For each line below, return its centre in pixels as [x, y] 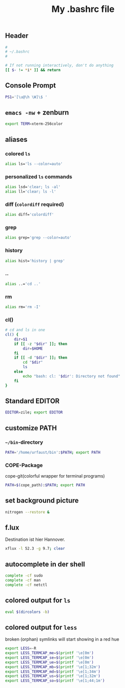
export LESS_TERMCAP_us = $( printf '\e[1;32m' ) [53, 676]
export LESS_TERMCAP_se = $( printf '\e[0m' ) [49, 658]
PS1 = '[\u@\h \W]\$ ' [26, 97]
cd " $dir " [33, 362]
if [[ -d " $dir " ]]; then [41, 358]
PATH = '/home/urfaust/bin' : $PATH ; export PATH [53, 452]
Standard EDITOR [32, 401]
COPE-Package [24, 465]
